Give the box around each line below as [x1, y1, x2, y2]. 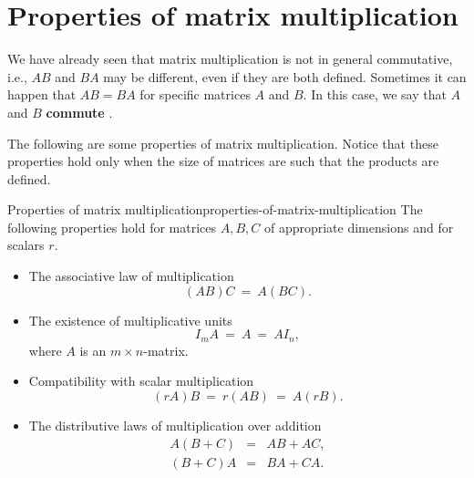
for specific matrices [139, 85, 251, 104]
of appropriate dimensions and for [263, 217, 454, 236]
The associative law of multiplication [28, 266, 234, 286]
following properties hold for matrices [7, 217, 216, 236]
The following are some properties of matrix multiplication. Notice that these [7, 133, 438, 152]
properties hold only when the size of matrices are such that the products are [7, 151, 439, 171]
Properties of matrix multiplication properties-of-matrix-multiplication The [7, 200, 423, 219]
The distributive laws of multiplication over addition [28, 415, 322, 434]
